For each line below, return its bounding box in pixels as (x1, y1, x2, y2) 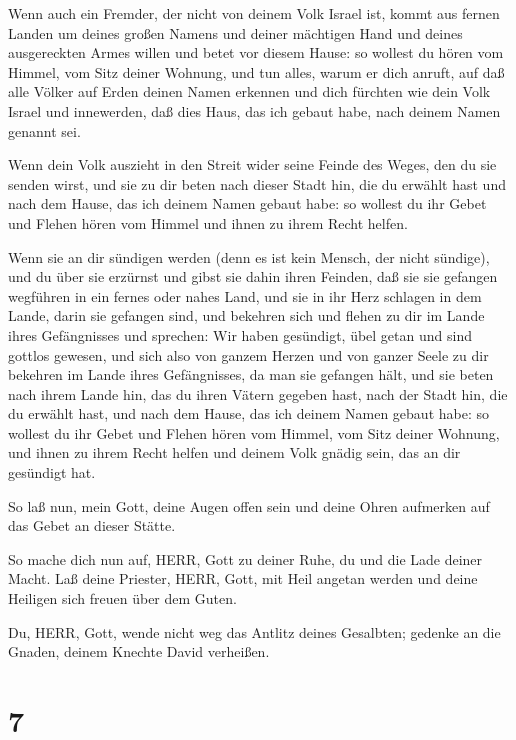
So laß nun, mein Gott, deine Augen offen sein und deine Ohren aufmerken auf (8, 495, 490, 516)
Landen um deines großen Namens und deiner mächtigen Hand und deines (8, 22, 463, 43)
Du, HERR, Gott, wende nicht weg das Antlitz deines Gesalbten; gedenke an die (8, 621, 501, 642)
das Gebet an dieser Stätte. (8, 515, 176, 536)
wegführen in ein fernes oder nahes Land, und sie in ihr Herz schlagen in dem (8, 285, 482, 306)
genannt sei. (8, 120, 81, 141)
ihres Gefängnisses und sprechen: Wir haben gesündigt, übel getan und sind (8, 324, 472, 345)
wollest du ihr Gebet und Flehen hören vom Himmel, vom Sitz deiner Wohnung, (8, 422, 500, 443)
